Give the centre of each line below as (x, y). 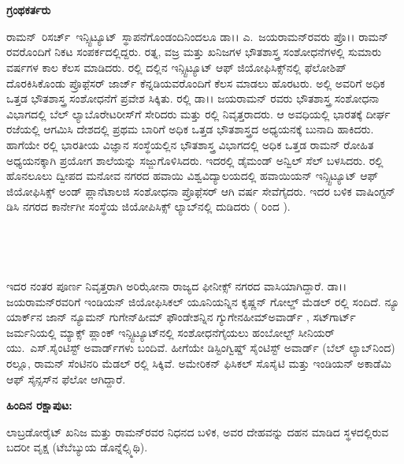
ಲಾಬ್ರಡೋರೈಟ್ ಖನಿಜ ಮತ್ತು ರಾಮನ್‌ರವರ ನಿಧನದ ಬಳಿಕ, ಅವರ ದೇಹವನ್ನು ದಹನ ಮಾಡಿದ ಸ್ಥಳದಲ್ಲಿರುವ (198, 431)
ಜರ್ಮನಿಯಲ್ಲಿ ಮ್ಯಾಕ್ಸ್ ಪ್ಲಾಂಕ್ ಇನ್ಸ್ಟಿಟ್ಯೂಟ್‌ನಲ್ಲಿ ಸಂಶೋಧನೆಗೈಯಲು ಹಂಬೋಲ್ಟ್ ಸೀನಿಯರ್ (170, 332)
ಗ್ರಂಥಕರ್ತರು (29, 10)
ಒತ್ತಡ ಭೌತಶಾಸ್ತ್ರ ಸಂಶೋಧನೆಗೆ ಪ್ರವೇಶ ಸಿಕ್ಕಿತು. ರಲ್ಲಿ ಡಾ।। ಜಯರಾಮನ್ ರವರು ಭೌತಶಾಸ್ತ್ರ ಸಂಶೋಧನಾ (193, 98)
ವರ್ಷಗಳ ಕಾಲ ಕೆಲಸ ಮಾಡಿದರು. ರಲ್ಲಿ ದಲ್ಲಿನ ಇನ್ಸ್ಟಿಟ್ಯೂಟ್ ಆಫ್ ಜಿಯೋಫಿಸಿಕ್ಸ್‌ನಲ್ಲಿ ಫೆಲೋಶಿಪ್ (176, 67)
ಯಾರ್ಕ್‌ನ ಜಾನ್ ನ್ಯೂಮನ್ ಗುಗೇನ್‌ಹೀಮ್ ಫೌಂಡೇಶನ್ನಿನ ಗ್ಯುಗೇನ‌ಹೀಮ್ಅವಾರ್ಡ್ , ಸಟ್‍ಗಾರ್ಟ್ (181, 317)
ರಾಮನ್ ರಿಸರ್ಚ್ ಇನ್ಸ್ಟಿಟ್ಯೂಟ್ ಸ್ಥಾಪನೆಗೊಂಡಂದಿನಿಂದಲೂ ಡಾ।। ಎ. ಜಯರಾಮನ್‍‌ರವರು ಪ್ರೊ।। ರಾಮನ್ (198, 36)
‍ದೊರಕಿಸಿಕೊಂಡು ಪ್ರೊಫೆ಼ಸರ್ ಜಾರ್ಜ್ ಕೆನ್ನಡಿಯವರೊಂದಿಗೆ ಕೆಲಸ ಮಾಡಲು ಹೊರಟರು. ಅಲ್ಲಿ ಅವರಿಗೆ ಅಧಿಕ (196, 82)
